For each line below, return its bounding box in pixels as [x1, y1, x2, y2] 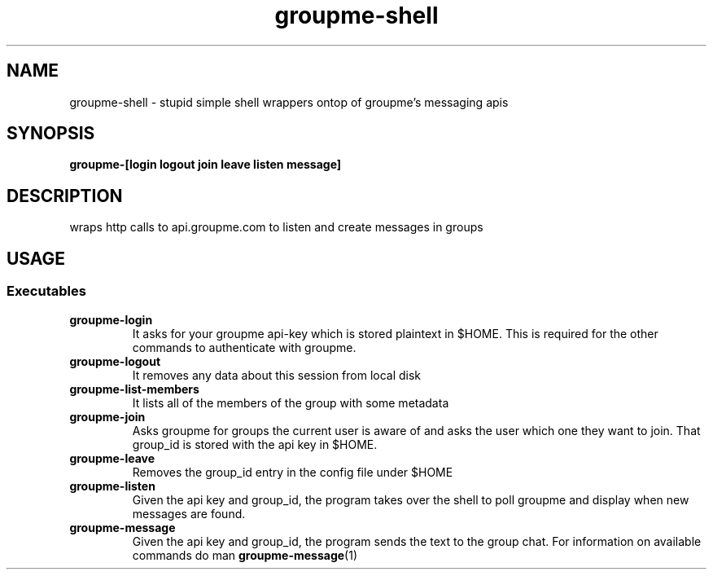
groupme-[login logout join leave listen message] [69, 157, 342, 172]
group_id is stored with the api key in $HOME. [132, 437, 378, 451]
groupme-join [69, 409, 146, 424]
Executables [7, 283, 86, 300]
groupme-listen [69, 478, 155, 493]
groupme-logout [69, 354, 161, 368]
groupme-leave [69, 451, 155, 465]
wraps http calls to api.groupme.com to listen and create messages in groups [69, 220, 483, 235]
